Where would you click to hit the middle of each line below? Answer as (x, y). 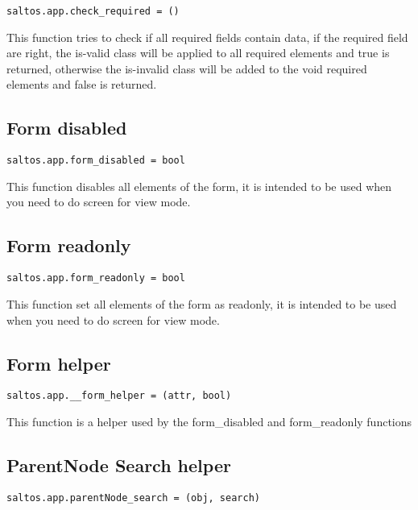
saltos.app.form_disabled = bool (96, 161)
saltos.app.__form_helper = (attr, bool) (119, 396)
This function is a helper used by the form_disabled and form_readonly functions (209, 421)
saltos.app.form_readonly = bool (96, 278)
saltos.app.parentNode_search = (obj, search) (133, 498)
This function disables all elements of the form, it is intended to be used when (199, 186)
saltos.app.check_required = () (93, 11)
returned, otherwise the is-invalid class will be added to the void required (187, 68)
